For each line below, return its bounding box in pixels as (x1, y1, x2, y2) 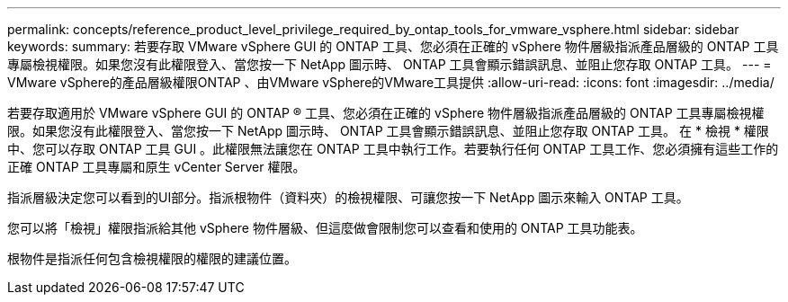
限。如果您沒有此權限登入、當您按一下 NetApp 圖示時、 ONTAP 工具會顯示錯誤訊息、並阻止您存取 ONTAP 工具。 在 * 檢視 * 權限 (7, 123, 769, 138)
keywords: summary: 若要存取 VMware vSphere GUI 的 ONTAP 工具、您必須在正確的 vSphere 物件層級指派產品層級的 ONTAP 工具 (7, 39, 779, 54)
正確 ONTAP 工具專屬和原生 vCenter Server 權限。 (7, 159, 306, 174)
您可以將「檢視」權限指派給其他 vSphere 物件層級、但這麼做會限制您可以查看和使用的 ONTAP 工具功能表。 (7, 220, 643, 235)
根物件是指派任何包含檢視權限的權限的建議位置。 (7, 251, 297, 266)
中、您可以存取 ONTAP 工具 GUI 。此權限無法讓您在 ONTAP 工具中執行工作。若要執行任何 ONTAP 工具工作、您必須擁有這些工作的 (7, 141, 779, 156)
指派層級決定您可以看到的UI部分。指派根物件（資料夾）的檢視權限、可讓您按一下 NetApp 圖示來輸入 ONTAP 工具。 (7, 190, 689, 205)
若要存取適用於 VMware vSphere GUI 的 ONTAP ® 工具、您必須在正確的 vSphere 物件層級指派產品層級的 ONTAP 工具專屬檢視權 (7, 105, 765, 120)
